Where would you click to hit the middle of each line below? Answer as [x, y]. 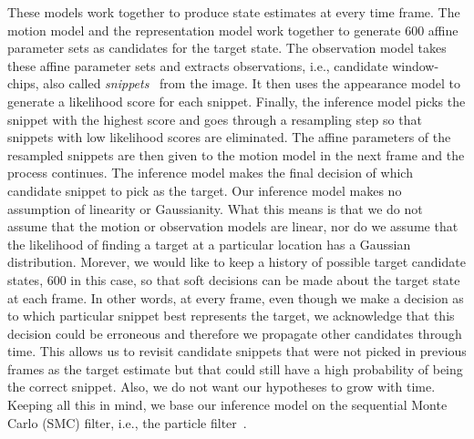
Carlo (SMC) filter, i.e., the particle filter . [127, 422]
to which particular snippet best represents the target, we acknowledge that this [231, 316]
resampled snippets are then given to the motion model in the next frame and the [236, 154]
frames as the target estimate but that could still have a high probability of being [235, 368]
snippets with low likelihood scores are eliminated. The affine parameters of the [229, 137]
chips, [23, 83]
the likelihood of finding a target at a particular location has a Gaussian [209, 244]
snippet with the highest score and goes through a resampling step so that [215, 119]
